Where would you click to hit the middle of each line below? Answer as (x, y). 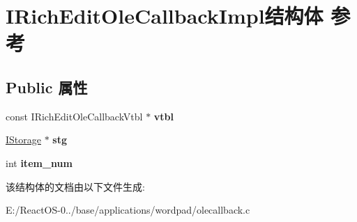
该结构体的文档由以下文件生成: (75, 186)
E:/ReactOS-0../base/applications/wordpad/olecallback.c (128, 210)
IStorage (23, 140)
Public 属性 (47, 87)
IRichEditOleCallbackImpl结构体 (165, 16)
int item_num (39, 162)
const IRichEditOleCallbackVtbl (74, 116)
